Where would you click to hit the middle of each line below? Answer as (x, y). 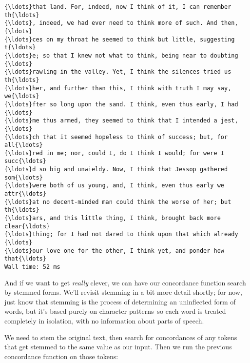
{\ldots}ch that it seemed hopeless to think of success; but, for (116, 137)
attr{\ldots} (25, 194)
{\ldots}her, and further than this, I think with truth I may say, (118, 88)
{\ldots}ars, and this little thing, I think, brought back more (113, 218)
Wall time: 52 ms (32, 267)
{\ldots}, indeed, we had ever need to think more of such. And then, (121, 23)
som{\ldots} (24, 177)
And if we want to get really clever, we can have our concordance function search (125, 282)
